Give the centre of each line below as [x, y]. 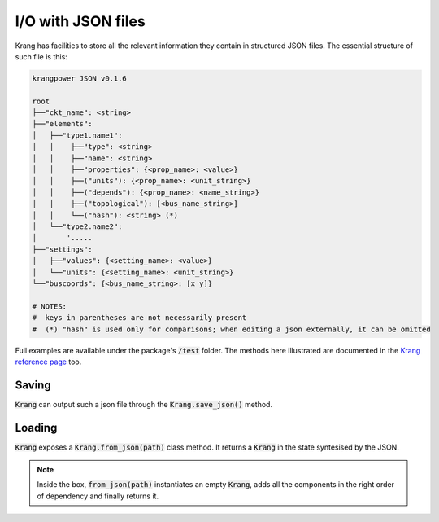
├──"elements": [62, 124]
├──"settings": [62, 249]
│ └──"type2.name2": [77, 227]
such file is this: [41, 56]
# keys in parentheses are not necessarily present [139, 318]
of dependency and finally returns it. [98, 496]
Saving [33, 385]
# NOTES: [50, 306]
